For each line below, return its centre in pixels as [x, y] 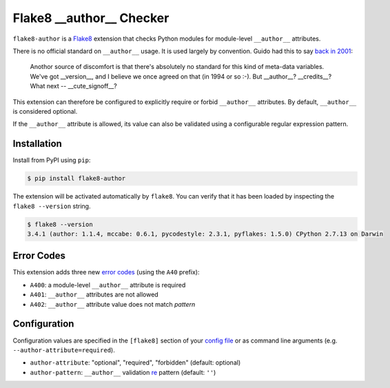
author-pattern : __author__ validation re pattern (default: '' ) [123, 372]
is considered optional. [45, 111]
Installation [37, 144]
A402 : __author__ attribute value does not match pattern [113, 304]
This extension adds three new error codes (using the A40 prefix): [106, 272]
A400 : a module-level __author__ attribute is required [108, 285]
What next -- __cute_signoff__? [73, 86]
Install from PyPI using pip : [52, 160]
